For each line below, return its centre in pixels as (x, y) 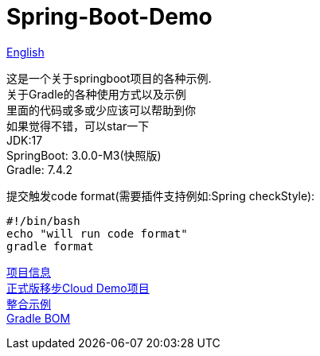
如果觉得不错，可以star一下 (78, 126)
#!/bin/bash (43, 221)
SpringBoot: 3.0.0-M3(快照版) (84, 155)
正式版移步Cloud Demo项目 (78, 288)
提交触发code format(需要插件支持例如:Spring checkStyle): (161, 195)
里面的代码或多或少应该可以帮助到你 (101, 110)
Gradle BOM (39, 318)
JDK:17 (25, 140)
